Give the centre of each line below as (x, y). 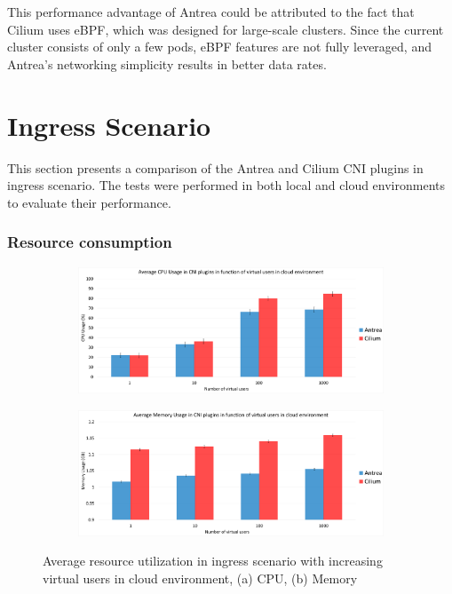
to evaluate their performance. (89, 202)
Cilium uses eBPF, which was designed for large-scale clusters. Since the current (226, 29)
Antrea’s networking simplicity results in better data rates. (167, 63)
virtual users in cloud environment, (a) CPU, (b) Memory (200, 578)
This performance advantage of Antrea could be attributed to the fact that (211, 12)
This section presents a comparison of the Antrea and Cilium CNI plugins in (215, 167)
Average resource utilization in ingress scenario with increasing (213, 561)
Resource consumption (90, 242)
